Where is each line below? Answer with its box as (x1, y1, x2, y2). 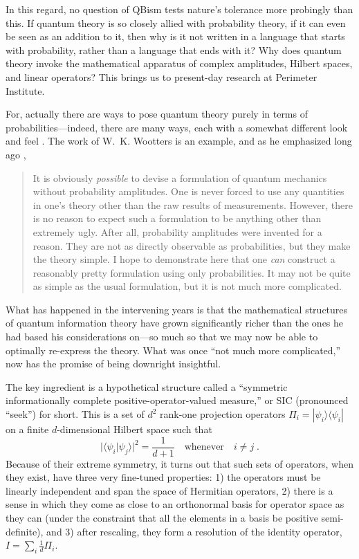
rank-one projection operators (160, 407, 286, 421)
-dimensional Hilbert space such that (57, 422, 212, 437)
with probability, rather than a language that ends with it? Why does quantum (6, 42, 342, 57)
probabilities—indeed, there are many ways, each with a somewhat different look (6, 120, 348, 134)
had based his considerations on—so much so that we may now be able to (6, 329, 318, 344)
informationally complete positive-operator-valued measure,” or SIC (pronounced (6, 393, 349, 407)
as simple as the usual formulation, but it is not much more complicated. (33, 279, 342, 293)
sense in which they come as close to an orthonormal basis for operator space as (6, 497, 344, 511)
